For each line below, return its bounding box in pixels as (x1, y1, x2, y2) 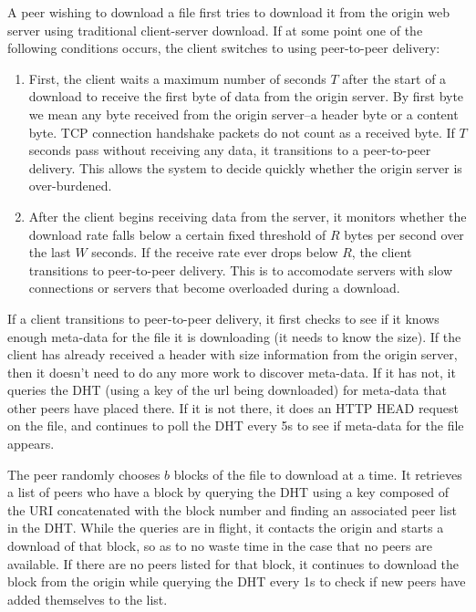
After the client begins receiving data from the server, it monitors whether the (28, 206, 467, 225)
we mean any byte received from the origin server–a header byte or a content (28, 104, 459, 123)
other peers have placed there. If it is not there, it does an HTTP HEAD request (7, 398, 459, 417)
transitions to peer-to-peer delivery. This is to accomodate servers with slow (28, 260, 453, 279)
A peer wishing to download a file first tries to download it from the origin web (7, 3, 450, 21)
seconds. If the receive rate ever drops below (91, 243, 338, 262)
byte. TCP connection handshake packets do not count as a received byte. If (28, 122, 455, 141)
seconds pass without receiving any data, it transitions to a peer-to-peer (28, 140, 431, 160)
